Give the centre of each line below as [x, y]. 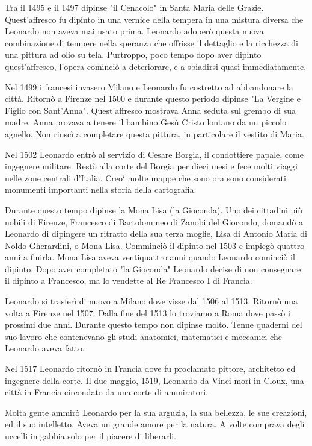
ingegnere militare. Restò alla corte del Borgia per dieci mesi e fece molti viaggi [151, 166]
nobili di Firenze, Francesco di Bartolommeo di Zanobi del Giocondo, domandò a [154, 221]
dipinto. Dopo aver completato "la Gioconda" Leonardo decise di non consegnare [153, 269]
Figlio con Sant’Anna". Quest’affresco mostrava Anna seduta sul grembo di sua [150, 110]
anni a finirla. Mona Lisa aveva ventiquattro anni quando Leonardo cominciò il [150, 257]
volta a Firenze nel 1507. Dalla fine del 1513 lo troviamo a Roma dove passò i [148, 313]
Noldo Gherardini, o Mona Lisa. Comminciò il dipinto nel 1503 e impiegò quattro [155, 245]
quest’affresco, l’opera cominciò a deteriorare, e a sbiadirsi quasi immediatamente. [156, 66]
